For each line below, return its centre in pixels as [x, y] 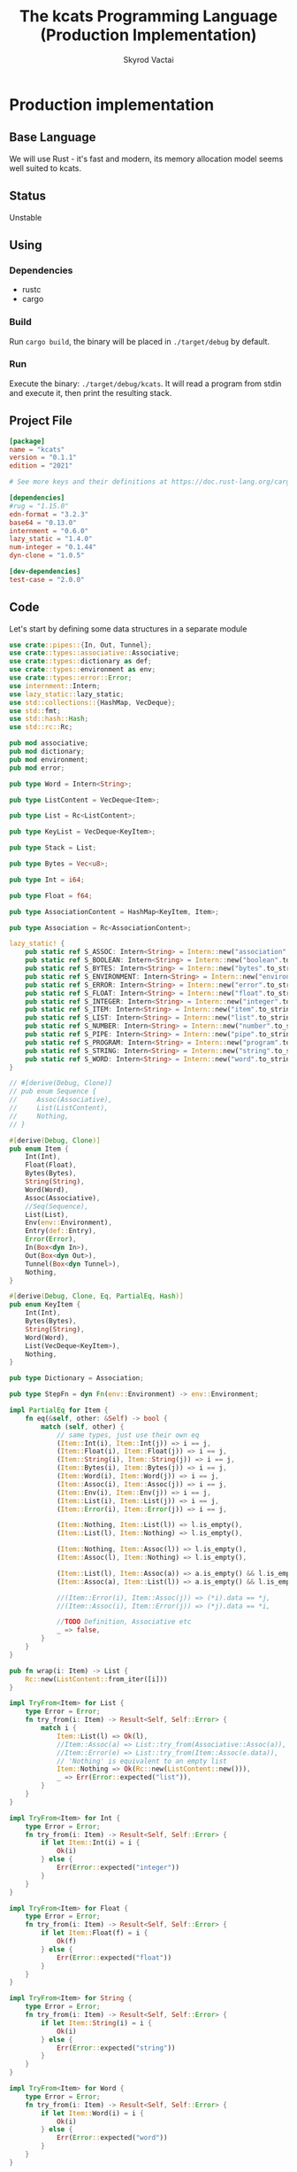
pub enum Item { [39, 1149]
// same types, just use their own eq [128, 1435]
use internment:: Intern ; [55, 686]
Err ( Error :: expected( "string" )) [116, 2048]
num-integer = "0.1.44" [53, 547]
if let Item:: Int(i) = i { [91, 1843]
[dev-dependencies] [45, 572]
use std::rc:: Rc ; [41, 727]
